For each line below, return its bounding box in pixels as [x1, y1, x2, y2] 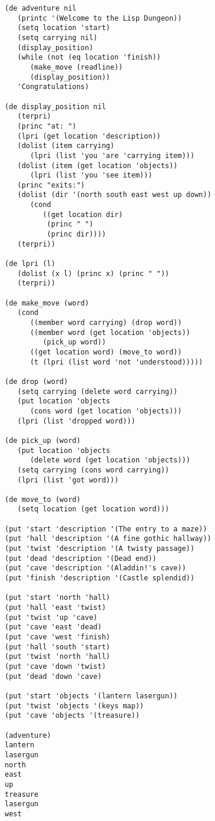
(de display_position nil [5, 102, 106, 111]
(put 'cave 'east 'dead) [5, 623, 102, 632]
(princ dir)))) [47, 230, 106, 239]
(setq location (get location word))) [17, 505, 170, 514]
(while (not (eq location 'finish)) [17, 53, 161, 62]
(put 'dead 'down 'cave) [5, 672, 102, 681]
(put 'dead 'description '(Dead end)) [5, 554, 157, 563]
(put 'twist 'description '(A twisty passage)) [5, 544, 195, 553]
